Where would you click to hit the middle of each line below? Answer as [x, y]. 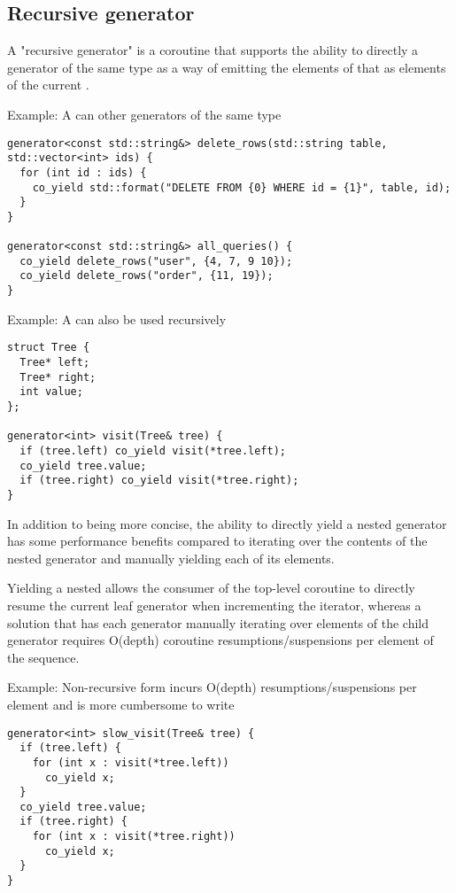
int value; [51, 392]
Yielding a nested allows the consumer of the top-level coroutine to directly [211, 588]
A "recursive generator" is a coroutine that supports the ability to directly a [213, 50]
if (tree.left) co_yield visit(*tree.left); [153, 450]
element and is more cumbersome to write [121, 704]
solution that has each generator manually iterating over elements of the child [218, 622]
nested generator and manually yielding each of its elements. [171, 558]
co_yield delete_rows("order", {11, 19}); [147, 276]
